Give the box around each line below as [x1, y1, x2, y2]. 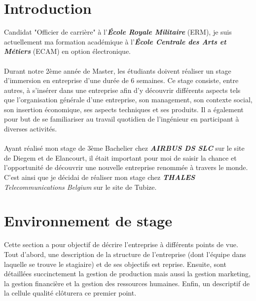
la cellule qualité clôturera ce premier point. [4, 288, 137, 298]
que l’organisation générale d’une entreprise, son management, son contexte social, [4, 94, 253, 105]
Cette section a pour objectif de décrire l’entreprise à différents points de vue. [4, 239, 238, 250]
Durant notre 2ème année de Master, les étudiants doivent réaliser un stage [4, 65, 231, 76]
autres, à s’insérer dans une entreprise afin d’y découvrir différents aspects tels [4, 85, 241, 95]
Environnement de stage [4, 211, 172, 231]
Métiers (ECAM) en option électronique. [4, 46, 131, 56]
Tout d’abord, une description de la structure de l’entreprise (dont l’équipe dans [4, 249, 246, 259]
